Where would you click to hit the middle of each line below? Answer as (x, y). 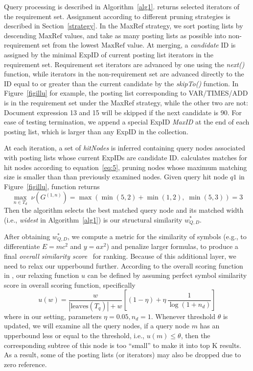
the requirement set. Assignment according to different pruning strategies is (117, 16)
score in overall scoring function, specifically (70, 284)
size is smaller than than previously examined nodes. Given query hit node (116, 177)
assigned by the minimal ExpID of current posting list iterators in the (109, 54)
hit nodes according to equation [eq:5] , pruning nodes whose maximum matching (126, 167)
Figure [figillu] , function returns (52, 186)
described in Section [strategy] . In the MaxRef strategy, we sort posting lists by (124, 26)
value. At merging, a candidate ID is (181, 45)
